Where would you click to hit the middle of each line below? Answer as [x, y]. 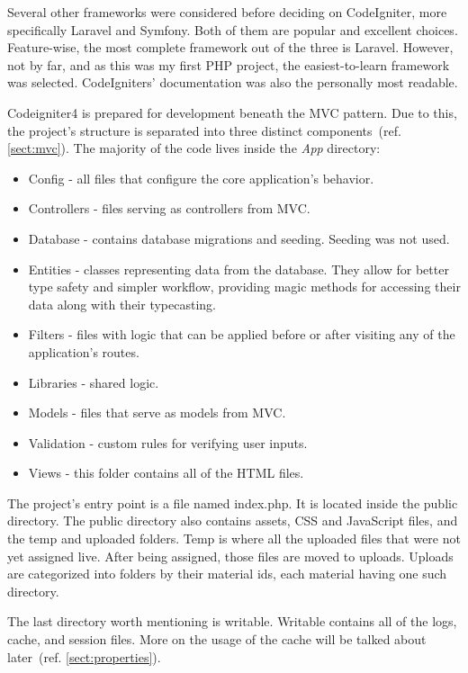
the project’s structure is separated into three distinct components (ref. [204, 130]
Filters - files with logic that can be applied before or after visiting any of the [242, 334]
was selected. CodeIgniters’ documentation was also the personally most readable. [233, 82]
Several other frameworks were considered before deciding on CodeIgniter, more [227, 12]
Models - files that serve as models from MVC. [157, 413]
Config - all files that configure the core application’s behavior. [201, 178]
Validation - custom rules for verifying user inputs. [168, 442]
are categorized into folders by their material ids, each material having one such [227, 574]
